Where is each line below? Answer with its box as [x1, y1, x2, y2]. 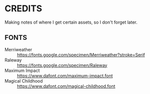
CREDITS [4, 3, 42, 14]
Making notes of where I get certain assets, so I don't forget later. [4, 19, 138, 25]
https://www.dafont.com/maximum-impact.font [17, 72, 113, 79]
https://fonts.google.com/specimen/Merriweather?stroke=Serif [17, 52, 145, 58]
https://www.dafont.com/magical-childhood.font [17, 83, 115, 89]
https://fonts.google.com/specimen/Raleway [17, 62, 108, 68]
